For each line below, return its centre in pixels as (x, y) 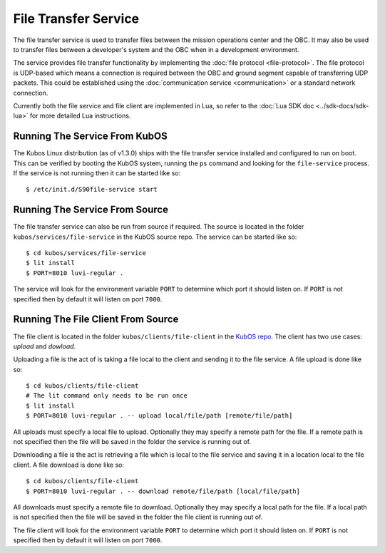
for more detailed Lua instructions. (80, 116)
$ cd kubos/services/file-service (86, 253)
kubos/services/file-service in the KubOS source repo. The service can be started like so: (155, 237)
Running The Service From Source (91, 210)
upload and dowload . (45, 346)
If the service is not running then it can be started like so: (97, 173)
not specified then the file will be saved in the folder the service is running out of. (132, 442)
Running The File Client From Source (96, 320)
